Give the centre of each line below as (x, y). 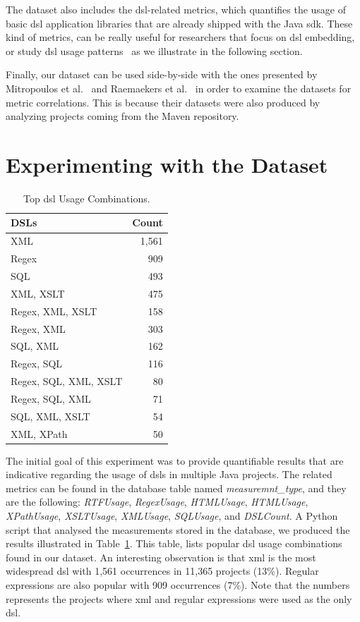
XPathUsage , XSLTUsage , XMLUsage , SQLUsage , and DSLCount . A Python (172, 516)
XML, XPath (39, 433)
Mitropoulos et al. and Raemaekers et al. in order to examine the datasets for (179, 88)
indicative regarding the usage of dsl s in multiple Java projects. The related (169, 474)
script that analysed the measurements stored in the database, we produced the (178, 529)
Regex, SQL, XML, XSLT (67, 381)
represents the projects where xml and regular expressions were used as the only (179, 598)
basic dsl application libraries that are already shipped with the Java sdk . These (179, 23)
